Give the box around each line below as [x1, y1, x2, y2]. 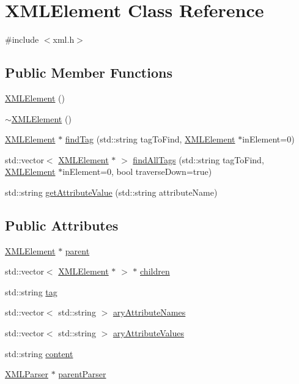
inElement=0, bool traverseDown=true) [62, 165, 212, 178]
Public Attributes [5, 215, 119, 234]
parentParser [58, 367, 106, 380]
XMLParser [5, 367, 48, 380]
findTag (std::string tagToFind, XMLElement [65, 133, 235, 146]
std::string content [5, 347, 73, 360]
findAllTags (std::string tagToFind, [133, 153, 264, 166]
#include [5, 33, 39, 46]
